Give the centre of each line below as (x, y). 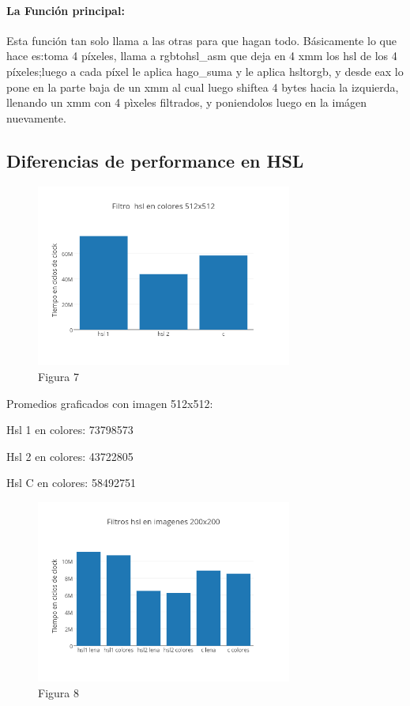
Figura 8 (58, 692)
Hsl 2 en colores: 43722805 (70, 456)
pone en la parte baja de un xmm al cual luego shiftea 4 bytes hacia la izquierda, (203, 87)
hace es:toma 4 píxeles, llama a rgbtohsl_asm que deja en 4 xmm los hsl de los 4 (202, 56)
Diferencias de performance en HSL (155, 160)
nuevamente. (36, 117)
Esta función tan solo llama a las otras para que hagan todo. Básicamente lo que (201, 40)
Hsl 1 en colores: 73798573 (70, 430)
